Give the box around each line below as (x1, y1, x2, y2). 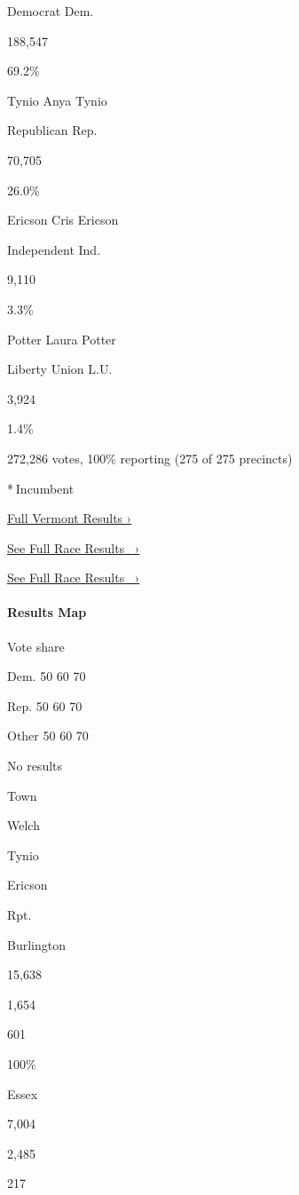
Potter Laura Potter (7, 329, 116, 348)
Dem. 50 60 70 (7, 667, 86, 685)
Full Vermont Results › (7, 509, 132, 527)
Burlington (7, 935, 66, 954)
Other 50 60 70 (7, 726, 89, 745)
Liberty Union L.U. (7, 360, 113, 378)
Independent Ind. (7, 240, 101, 258)
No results (7, 756, 63, 775)
